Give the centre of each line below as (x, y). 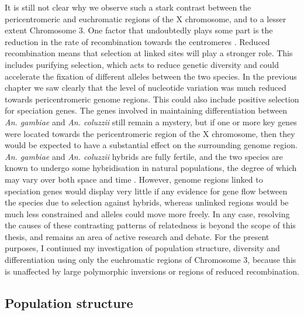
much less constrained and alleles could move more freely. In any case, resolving (147, 213)
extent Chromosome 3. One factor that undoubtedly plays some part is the (139, 30)
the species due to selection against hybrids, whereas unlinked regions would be (147, 202)
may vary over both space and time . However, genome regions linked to (134, 179)
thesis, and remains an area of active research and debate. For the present (137, 236)
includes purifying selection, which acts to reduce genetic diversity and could (142, 64)
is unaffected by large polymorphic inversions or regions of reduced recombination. (152, 271)
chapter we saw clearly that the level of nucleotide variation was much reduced (146, 88)
